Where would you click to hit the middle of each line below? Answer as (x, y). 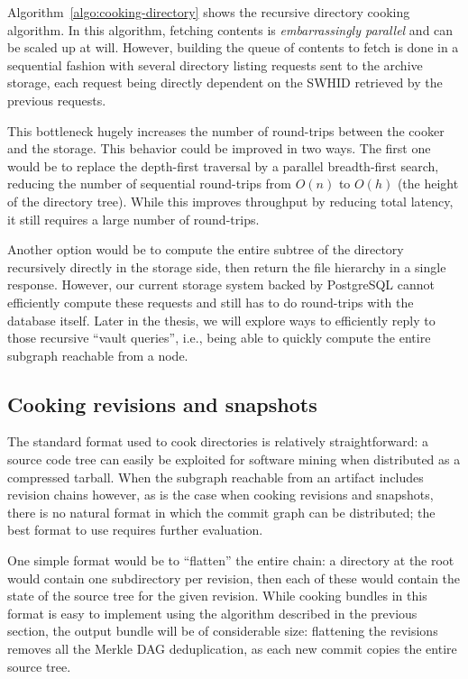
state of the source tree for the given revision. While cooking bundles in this (217, 596)
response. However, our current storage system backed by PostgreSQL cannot (221, 284)
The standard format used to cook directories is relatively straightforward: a (218, 441)
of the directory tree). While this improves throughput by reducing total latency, (230, 201)
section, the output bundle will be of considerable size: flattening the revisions (223, 631)
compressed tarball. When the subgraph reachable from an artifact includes (216, 477)
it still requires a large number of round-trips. (133, 219)
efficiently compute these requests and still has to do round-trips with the (211, 302)
